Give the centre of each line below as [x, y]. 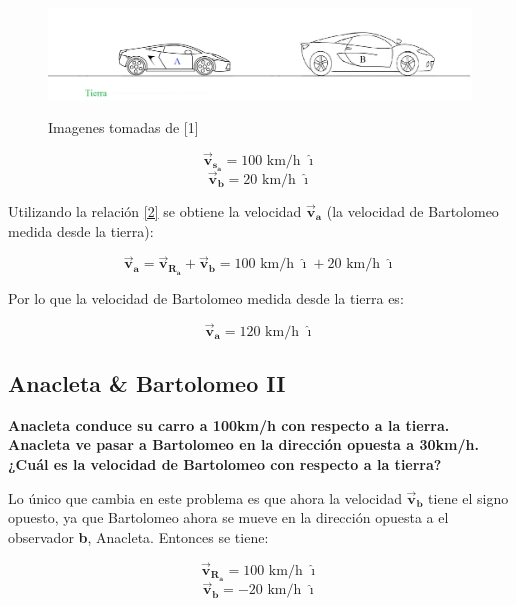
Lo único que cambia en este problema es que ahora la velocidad [205, 497]
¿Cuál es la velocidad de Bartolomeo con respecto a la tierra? [225, 464]
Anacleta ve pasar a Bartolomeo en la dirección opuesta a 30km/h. [243, 444]
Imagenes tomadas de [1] [123, 127]
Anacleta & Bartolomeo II [147, 383]
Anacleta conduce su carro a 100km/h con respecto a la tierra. [229, 424]
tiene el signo [468, 497]
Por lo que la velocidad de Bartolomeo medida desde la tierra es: [206, 297]
